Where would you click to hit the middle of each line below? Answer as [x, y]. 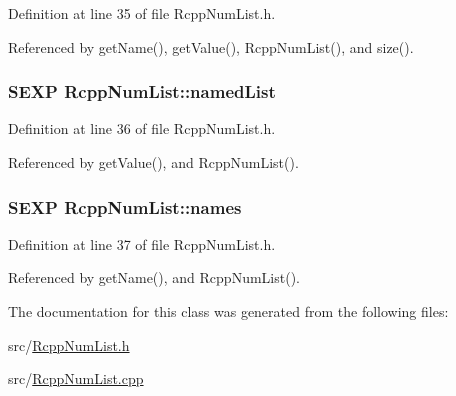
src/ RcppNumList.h [69, 344]
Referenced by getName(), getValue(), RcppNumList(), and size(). [211, 46]
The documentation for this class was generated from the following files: [228, 311]
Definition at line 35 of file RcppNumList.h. [142, 13]
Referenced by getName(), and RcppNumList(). [154, 277]
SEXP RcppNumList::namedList [142, 91]
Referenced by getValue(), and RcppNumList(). [153, 162]
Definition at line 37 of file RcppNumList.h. [142, 243]
